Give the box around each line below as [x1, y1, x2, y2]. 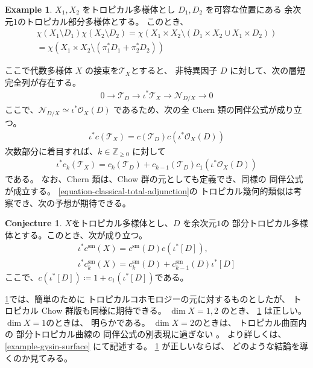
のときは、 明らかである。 [46, 316, 150, 328]
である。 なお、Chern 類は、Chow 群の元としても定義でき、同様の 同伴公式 [5, 173, 303, 185]
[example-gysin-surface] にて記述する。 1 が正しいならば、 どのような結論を [5, 340, 300, 352]
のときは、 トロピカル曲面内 [194, 316, 307, 328]
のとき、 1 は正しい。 [221, 304, 306, 317]
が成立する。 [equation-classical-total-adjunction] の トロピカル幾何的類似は [5, 184, 294, 197]
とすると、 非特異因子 [130, 64, 218, 77]
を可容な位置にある [205, 3, 282, 15]
